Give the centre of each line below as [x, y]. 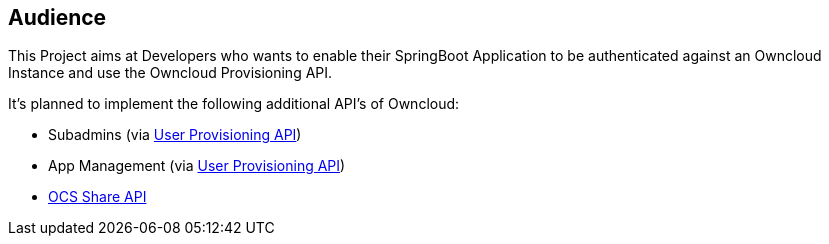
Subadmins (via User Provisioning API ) [175, 135]
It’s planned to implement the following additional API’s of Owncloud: [234, 104]
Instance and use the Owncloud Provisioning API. [170, 73]
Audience [57, 17]
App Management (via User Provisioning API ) [197, 166]
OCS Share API [97, 197]
